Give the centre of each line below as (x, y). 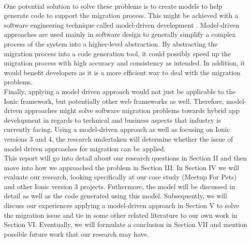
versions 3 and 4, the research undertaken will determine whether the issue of (118, 138)
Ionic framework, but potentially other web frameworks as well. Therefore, (114, 101)
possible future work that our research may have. (76, 234)
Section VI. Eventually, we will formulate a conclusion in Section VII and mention (126, 224)
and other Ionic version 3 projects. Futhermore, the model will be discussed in (119, 186)
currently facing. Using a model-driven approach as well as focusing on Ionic (117, 129)
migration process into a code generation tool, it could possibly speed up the (118, 53)
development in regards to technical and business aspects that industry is (112, 120)
